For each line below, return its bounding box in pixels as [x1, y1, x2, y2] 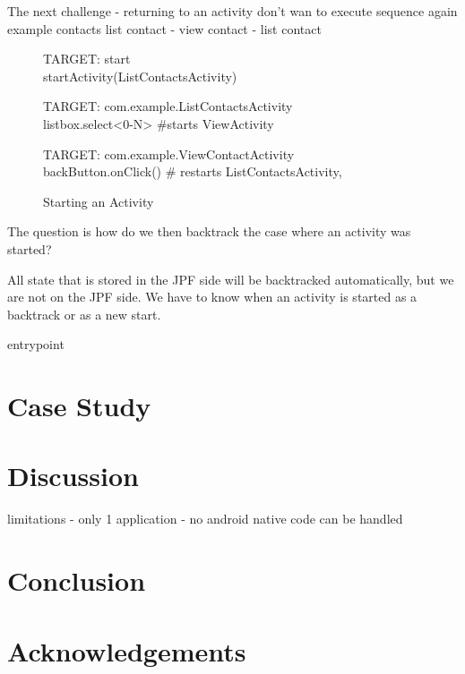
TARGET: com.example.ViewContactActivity [43, 144, 295, 163]
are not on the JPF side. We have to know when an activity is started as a [7, 287, 418, 306]
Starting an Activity [43, 192, 154, 210]
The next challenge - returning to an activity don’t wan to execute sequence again [7, 2, 458, 20]
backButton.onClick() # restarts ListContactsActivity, [43, 162, 342, 181]
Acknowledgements [7, 632, 246, 669]
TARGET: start [43, 49, 131, 68]
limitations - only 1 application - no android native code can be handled [7, 509, 403, 528]
